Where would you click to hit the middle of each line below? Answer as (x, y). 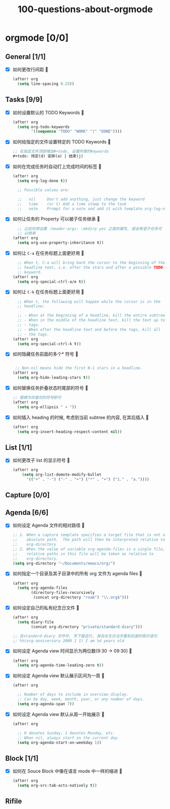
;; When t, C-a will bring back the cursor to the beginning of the (91, 263)
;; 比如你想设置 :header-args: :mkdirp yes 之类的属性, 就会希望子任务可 (90, 229)
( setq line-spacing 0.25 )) (46, 84)
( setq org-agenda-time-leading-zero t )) (61, 665)
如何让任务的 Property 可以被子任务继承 (54, 219)
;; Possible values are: (44, 190)
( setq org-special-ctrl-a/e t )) (52, 282)
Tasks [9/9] (24, 100)
